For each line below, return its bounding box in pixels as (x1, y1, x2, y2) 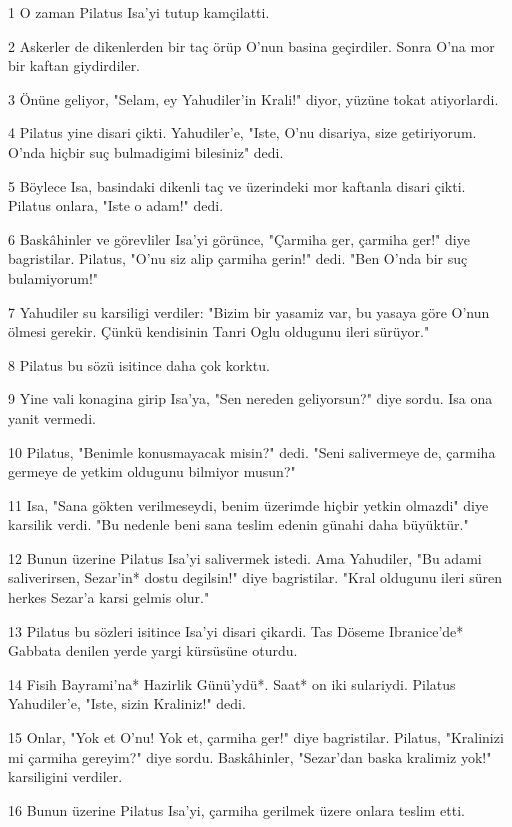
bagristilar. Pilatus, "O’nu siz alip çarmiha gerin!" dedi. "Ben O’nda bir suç (8, 248, 468, 269)
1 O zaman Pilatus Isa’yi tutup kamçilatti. (8, 2, 270, 22)
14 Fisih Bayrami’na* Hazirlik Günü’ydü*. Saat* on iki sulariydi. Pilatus (8, 673, 456, 694)
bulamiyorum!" (8, 267, 99, 288)
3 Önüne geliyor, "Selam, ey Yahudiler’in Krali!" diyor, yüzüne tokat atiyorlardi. (8, 88, 499, 109)
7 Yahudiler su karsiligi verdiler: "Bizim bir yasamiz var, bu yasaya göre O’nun (8, 301, 490, 322)
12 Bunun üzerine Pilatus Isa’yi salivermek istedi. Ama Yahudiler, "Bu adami (8, 547, 482, 568)
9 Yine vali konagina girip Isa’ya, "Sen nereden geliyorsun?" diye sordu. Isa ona (8, 388, 493, 409)
